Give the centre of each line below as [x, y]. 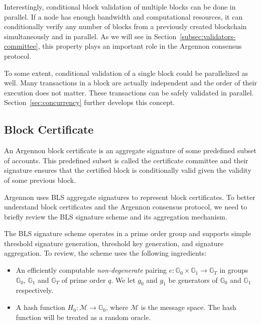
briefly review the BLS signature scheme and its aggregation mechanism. [116, 216]
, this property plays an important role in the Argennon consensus [140, 46]
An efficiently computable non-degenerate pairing [91, 270]
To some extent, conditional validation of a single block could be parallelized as [126, 73]
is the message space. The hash [188, 307]
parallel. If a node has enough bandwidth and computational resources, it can [123, 16]
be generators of [193, 280]
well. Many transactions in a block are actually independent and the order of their [130, 83]
